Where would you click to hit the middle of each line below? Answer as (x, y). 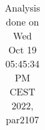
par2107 (22, 119)
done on (22, 22)
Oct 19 (22, 50)
